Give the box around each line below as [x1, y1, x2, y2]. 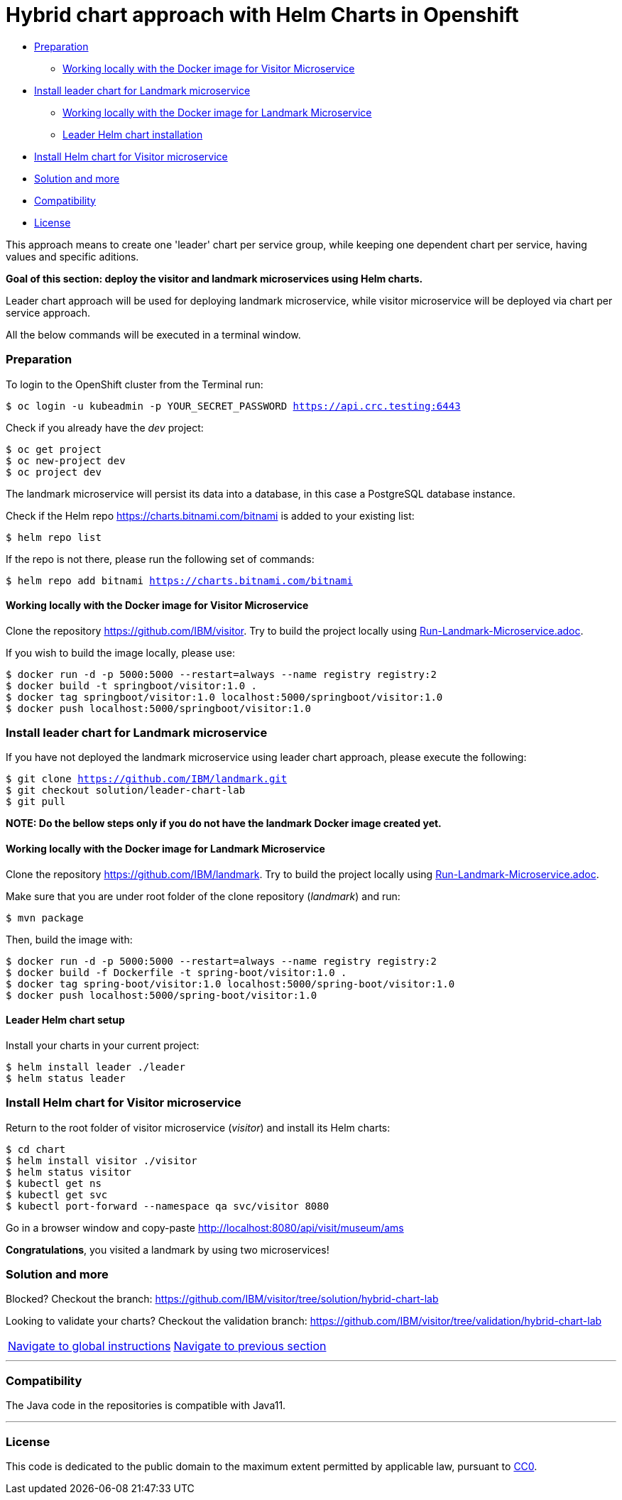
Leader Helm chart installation [62, 128, 203, 141]
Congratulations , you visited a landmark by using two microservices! [6, 1243, 329, 1256]
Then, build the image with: [6, 933, 133, 946]
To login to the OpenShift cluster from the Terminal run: [6, 378, 263, 390]
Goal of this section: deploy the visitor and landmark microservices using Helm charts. [6, 272, 423, 285]
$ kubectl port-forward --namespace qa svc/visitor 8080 [6, 1200, 329, 1212]
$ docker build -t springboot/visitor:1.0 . [6, 679, 258, 691]
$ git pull [6, 796, 66, 808]
